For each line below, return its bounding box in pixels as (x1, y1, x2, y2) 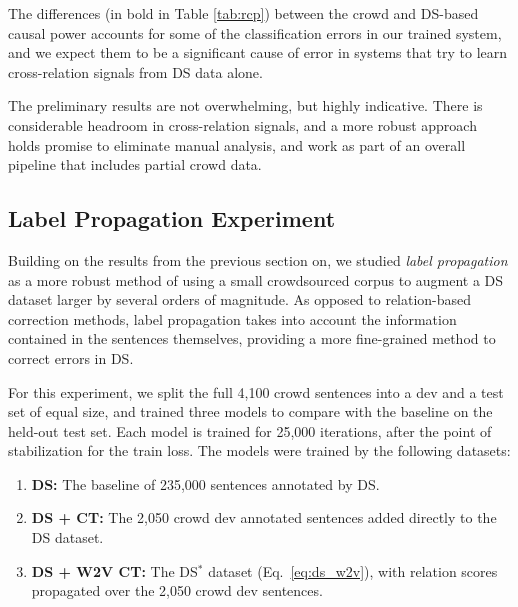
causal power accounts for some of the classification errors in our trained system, (8, 22, 502, 43)
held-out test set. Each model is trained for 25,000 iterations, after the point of (8, 420, 492, 441)
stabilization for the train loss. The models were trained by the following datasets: (8, 440, 511, 461)
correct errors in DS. (8, 347, 134, 368)
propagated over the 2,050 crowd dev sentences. (31, 580, 323, 601)
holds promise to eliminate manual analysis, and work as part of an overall (8, 134, 466, 155)
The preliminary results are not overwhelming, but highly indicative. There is (8, 95, 483, 116)
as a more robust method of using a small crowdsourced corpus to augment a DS (8, 269, 504, 290)
